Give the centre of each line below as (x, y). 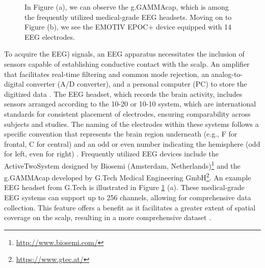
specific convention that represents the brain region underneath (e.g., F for (121, 134)
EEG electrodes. (50, 36)
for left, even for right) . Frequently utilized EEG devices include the (111, 154)
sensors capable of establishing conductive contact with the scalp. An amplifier (127, 63)
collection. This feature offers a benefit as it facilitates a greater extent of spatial (130, 207)
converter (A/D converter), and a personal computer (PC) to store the (137, 84)
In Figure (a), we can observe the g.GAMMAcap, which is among (127, 7)
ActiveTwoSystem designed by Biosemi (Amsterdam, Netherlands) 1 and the (122, 165)
